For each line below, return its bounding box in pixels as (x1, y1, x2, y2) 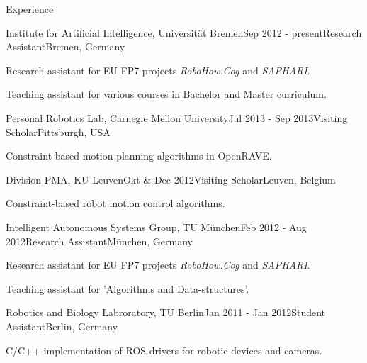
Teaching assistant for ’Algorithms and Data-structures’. (6, 281, 249, 296)
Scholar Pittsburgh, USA (6, 124, 111, 139)
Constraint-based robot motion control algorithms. (6, 196, 225, 211)
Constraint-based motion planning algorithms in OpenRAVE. (6, 148, 272, 163)
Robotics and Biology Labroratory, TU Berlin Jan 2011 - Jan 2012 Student (6, 305, 326, 320)
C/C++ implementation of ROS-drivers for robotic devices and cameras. (6, 342, 322, 357)
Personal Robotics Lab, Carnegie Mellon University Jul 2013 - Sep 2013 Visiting (6, 110, 348, 125)
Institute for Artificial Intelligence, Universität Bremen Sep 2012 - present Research (6, 25, 362, 40)
